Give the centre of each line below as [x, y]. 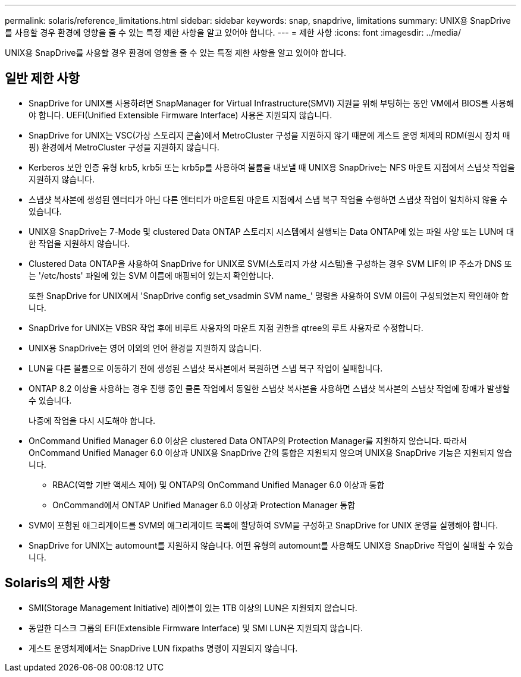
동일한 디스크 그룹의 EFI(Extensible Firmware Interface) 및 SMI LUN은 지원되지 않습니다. [196, 628]
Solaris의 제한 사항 [58, 583]
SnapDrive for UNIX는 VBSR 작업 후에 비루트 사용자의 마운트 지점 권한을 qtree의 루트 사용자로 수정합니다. [226, 328]
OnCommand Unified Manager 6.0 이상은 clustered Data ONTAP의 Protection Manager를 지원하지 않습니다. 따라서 [248, 440]
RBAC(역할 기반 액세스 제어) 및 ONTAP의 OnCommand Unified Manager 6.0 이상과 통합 [219, 484]
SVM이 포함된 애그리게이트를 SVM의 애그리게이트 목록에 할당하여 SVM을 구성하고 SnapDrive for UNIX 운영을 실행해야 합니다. [263, 525]
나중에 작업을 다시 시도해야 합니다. [92, 420]
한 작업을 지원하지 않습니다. [79, 243]
